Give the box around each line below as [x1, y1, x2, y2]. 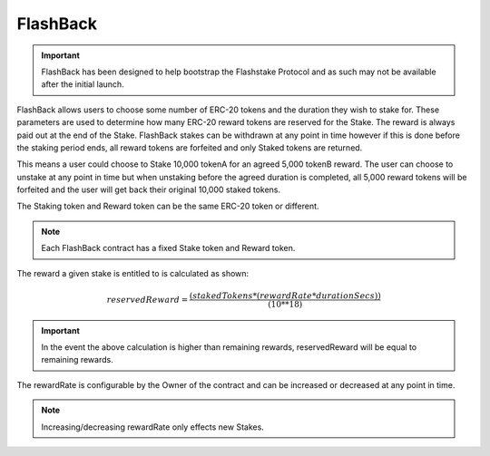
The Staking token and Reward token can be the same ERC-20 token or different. [16, 200, 319, 212]
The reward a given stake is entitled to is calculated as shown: [16, 267, 250, 278]
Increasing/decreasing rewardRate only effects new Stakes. [41, 422, 265, 432]
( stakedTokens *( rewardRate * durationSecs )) [189, 290, 381, 301]
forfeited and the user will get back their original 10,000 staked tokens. [16, 184, 281, 195]
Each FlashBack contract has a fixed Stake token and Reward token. [41, 243, 296, 254]
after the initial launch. [41, 79, 124, 90]
